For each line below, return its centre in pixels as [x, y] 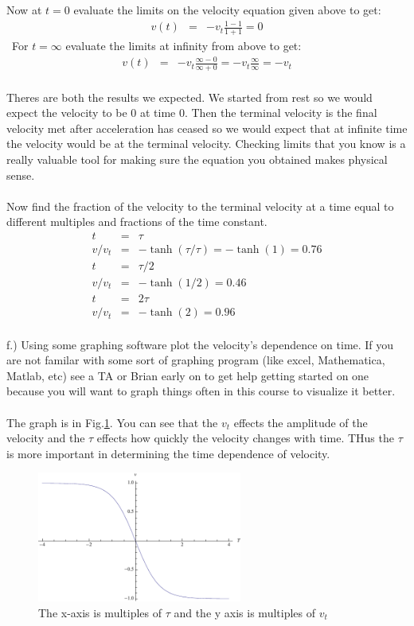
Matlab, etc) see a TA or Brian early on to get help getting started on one [188, 375]
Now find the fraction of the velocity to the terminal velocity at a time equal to [200, 206]
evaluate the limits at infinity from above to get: [184, 45]
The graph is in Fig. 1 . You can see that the [112, 422]
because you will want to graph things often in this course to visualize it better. [201, 391]
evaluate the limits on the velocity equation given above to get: [227, 10]
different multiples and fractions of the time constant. [137, 222]
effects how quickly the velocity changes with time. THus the [245, 438]
